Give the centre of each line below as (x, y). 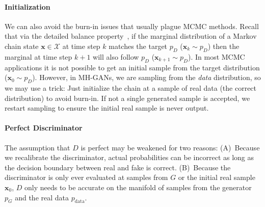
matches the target (138, 46)
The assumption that (37, 147)
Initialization (28, 6)
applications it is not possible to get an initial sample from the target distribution (132, 67)
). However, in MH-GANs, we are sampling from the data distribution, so (147, 77)
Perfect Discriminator (44, 128)
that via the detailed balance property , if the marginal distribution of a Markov (131, 36)
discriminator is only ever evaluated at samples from (86, 177)
